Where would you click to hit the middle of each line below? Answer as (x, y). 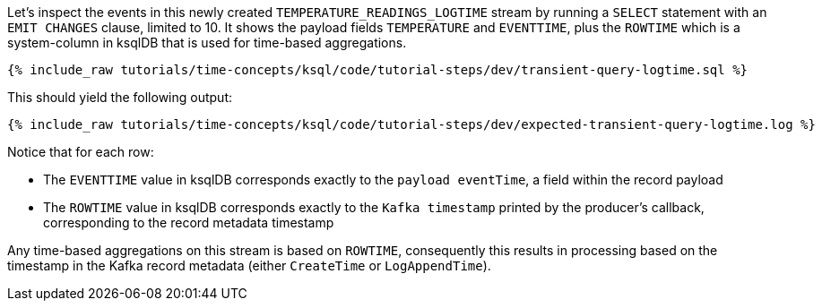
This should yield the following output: (120, 97)
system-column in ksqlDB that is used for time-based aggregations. (207, 43)
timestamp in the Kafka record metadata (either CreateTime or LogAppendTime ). (249, 265)
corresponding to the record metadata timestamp (189, 222)
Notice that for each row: (81, 152)
